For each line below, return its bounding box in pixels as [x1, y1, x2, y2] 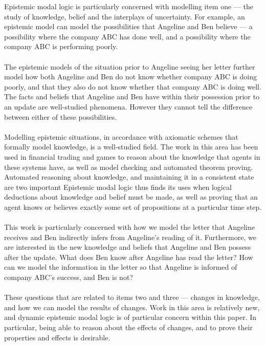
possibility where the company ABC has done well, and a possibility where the [4, 31, 251, 41]
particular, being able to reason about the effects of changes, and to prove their [4, 322, 253, 332]
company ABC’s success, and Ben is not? [4, 272, 133, 283]
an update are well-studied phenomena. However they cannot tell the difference [4, 101, 253, 112]
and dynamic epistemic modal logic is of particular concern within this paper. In [4, 312, 257, 322]
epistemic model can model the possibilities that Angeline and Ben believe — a [4, 21, 253, 32]
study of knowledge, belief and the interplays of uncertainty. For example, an [4, 11, 245, 21]
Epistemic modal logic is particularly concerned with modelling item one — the [4, 1, 253, 11]
